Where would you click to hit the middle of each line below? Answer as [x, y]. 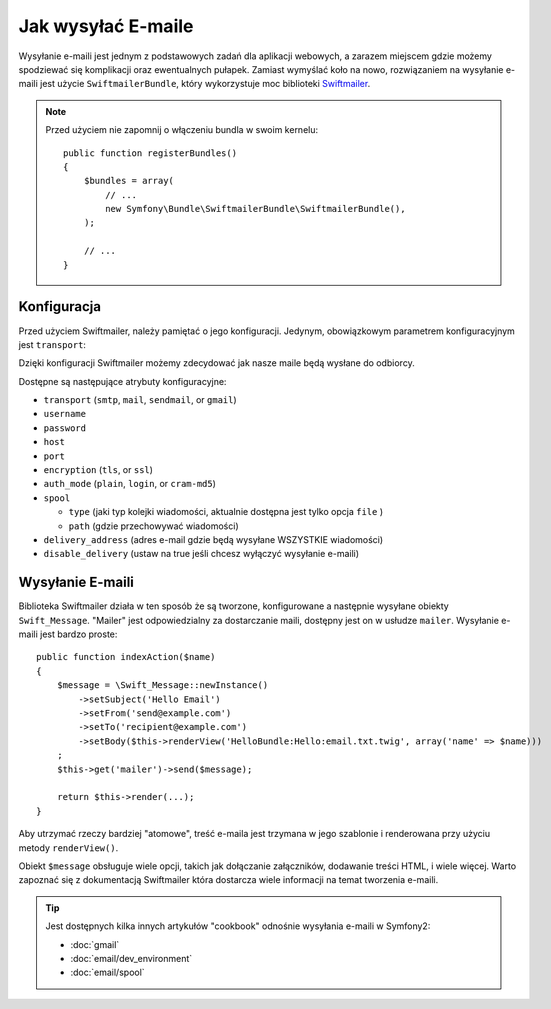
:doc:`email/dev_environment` [131, 958]
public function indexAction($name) [126, 657]
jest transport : [52, 344]
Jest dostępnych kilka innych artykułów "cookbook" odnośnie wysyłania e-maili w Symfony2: [238, 926]
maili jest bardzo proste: [68, 634]
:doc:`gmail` [95, 944]
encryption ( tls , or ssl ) [98, 470]
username [65, 414]
